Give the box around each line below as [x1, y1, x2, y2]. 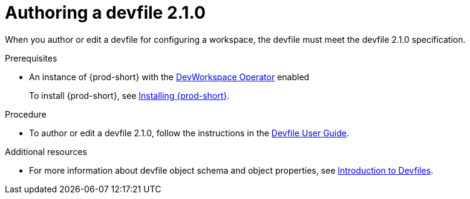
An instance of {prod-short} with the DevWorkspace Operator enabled [29, 71, 310, 82]
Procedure [5, 109, 47, 119]
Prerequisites [5, 52, 57, 63]
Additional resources [5, 146, 87, 157]
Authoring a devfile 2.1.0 [5, 2, 206, 23]
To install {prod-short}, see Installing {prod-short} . [29, 90, 230, 101]
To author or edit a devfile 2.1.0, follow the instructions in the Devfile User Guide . [29, 127, 350, 138]
